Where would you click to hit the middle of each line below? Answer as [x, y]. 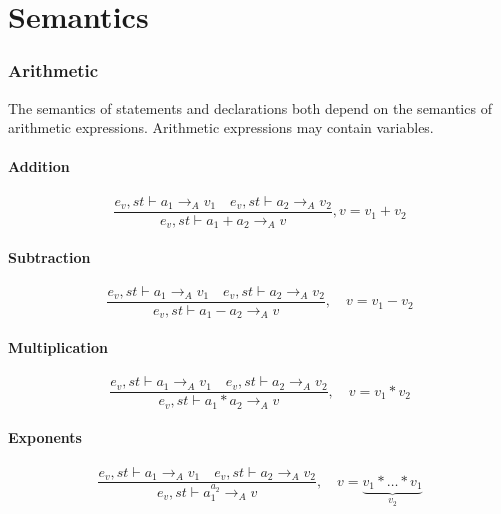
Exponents [45, 437]
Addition [39, 166]
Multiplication [58, 347]
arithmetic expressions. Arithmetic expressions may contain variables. [221, 127]
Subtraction [49, 256]
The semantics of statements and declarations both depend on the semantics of [250, 107]
